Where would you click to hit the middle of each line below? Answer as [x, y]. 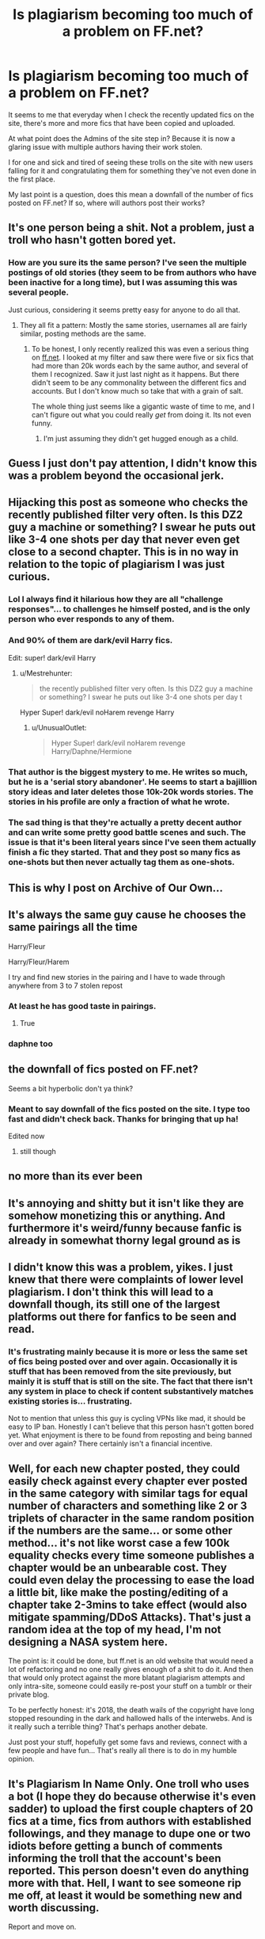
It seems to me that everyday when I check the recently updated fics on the [131, 114]
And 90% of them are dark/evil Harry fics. [91, 641]
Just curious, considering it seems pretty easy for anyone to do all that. [124, 310]
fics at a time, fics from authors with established [130, 1821]
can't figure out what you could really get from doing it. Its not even [141, 414]
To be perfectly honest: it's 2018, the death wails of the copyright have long [131, 1710]
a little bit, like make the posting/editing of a [118, 1592]
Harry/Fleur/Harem [39, 962]
